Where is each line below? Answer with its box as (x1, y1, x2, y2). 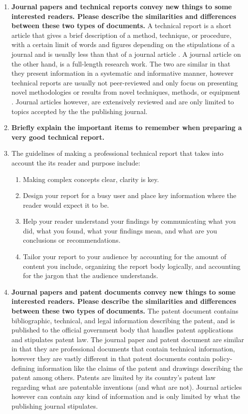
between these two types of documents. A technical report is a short (11, 20, 232, 31)
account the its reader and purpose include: (11, 157, 140, 167)
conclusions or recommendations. (23, 235, 121, 245)
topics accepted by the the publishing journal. (11, 106, 148, 116)
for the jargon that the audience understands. (23, 270, 158, 281)
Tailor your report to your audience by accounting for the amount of (23, 251, 227, 262)
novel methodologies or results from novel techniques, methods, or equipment (11, 87, 241, 97)
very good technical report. (11, 132, 105, 142)
